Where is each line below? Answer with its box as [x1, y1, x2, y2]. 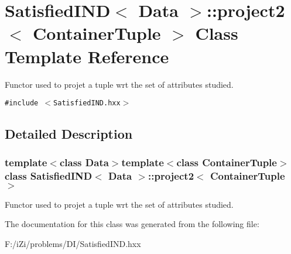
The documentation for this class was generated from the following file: [5, 218, 259, 230]
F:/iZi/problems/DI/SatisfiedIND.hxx [5, 237, 141, 249]
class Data [59, 155, 109, 170]
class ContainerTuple [176, 155, 277, 170]
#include [5, 99, 39, 108]
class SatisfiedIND [5, 169, 93, 183]
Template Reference [5, 44, 169, 68]
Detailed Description [5, 125, 133, 143]
